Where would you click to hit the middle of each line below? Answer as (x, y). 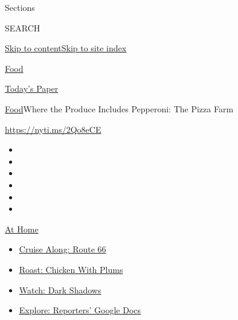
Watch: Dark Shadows (60, 290)
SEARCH (23, 27)
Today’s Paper (32, 88)
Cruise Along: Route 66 (63, 249)
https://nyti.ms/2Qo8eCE (53, 129)
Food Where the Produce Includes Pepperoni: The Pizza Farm (119, 108)
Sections (20, 7)
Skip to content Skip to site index (66, 48)
